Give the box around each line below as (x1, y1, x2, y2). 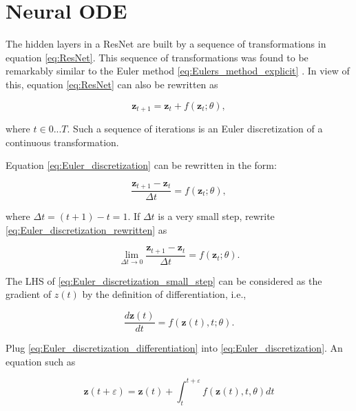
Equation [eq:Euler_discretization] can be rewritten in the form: (6, 158, 277, 172)
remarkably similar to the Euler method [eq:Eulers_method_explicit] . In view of (6, 63, 350, 78)
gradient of (6, 287, 52, 301)
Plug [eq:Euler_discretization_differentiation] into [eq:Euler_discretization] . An (6, 341, 343, 355)
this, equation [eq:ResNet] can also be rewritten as (6, 77, 218, 91)
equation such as (6, 354, 76, 368)
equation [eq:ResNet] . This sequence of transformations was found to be (6, 50, 308, 64)
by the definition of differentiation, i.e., (82, 287, 247, 301)
